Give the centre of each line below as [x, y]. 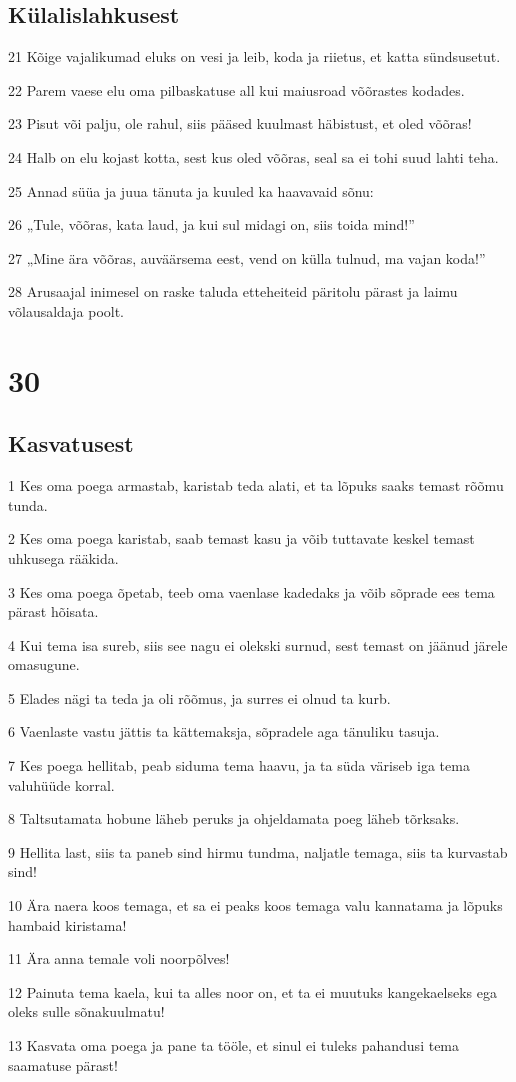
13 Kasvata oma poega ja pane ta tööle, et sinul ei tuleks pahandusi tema [234, 1045]
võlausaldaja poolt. [66, 310]
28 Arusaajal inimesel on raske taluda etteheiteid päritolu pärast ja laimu [233, 291]
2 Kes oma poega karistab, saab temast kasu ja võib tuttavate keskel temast [241, 538]
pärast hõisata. [53, 611]
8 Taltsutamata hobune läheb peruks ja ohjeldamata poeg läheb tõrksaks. [234, 818]
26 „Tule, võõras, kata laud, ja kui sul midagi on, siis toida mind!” [211, 224]
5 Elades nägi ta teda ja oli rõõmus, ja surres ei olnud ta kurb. [199, 697]
